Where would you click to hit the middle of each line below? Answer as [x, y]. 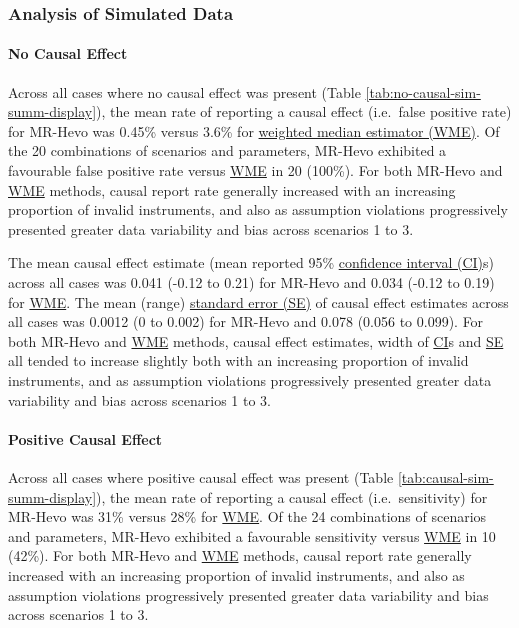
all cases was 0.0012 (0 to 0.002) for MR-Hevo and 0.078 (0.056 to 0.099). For [246, 321]
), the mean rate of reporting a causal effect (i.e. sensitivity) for [292, 496]
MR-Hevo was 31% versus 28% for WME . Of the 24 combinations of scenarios [247, 516]
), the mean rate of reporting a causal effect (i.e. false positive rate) [304, 111]
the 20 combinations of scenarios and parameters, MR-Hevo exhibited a [227, 150]
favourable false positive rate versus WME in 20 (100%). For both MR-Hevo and [255, 170]
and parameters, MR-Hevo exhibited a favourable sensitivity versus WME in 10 [252, 535]
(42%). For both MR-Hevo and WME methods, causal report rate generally [240, 555]
